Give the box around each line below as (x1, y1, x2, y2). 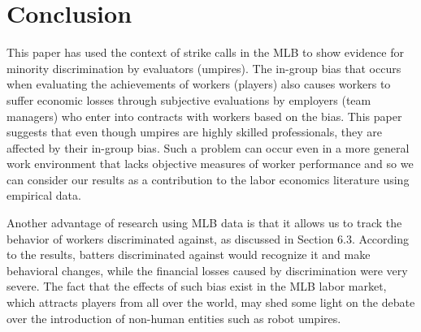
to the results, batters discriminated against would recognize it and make (7, 246, 371, 263)
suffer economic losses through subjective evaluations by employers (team (7, 91, 371, 108)
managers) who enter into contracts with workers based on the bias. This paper (7, 107, 402, 124)
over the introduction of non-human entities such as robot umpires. (7, 309, 341, 326)
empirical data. (7, 187, 81, 204)
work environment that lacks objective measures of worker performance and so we (7, 155, 414, 172)
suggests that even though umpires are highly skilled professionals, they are (7, 123, 382, 140)
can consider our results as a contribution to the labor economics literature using (7, 170, 410, 188)
